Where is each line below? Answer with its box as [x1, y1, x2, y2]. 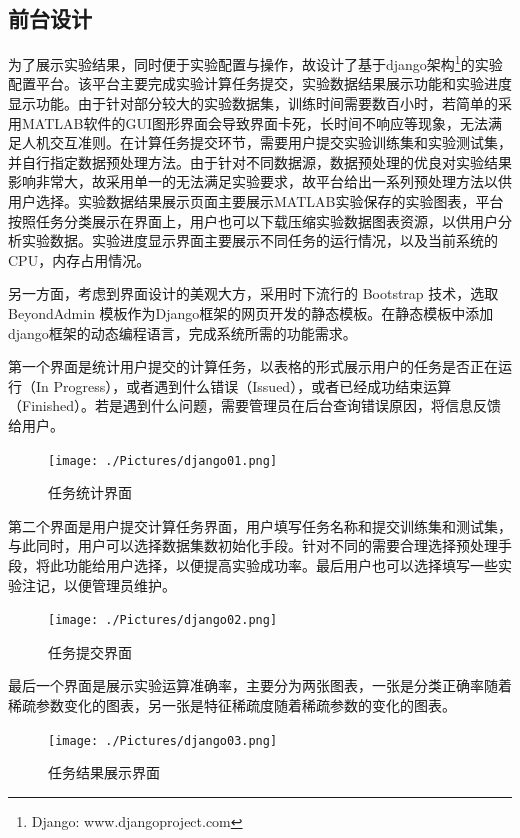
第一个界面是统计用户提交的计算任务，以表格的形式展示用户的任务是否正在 [8, 356, 498, 377]
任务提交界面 [48, 641, 132, 662]
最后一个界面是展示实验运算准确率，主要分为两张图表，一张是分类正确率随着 [8, 675, 512, 696]
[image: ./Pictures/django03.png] [48, 733, 278, 748]
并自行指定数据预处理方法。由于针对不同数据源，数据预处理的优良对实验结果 [8, 151, 512, 172]
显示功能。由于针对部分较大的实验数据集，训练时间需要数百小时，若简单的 [8, 93, 498, 114]
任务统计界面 [48, 482, 132, 503]
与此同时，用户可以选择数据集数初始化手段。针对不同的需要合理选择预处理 [8, 535, 498, 556]
